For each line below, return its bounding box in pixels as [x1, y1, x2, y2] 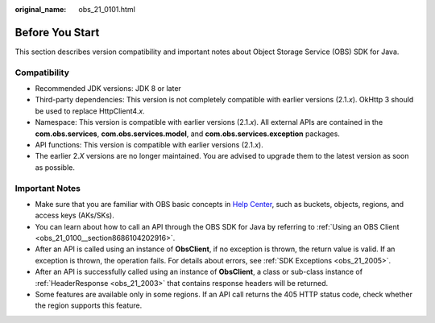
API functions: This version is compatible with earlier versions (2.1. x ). [35, 140, 263, 149]
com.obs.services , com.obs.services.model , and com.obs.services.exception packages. [35, 129, 340, 139]
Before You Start [14, 25, 100, 39]
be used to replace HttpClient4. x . [35, 106, 145, 116]
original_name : [14, 5, 67, 14]
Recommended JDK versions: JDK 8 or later [35, 84, 181, 93]
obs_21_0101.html [78, 5, 136, 14]
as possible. [35, 162, 76, 172]
